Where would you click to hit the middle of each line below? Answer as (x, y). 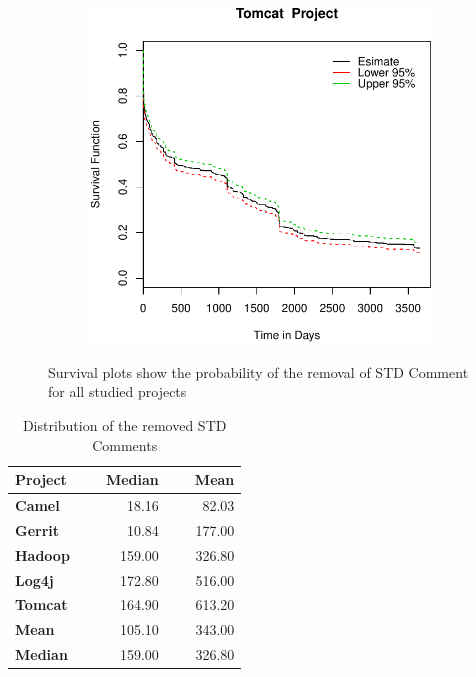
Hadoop (42, 554)
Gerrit (37, 529)
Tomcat (41, 604)
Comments (125, 444)
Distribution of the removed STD (124, 425)
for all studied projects (117, 391)
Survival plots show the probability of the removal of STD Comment (258, 371)
